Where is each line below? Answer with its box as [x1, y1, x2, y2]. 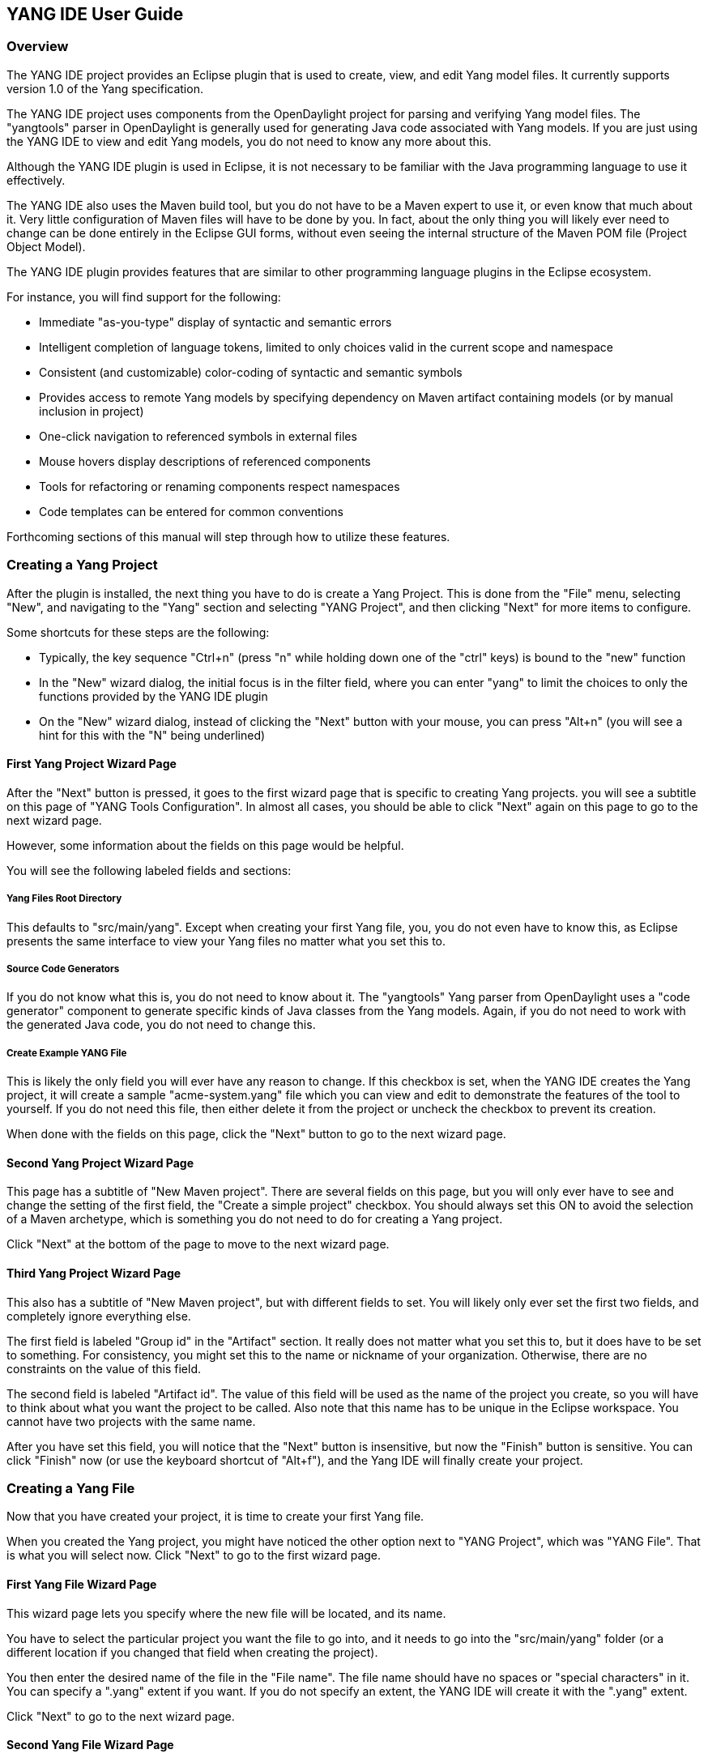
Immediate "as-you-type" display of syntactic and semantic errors [39, 314, 392, 329]
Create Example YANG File [6, 1047, 127, 1059]
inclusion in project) [39, 403, 144, 418]
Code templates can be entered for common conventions [39, 504, 343, 518]
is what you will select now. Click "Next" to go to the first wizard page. [6, 1548, 382, 1563]
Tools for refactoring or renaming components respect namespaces [39, 479, 400, 493]
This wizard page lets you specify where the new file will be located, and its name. [6, 1606, 446, 1620]
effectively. [6, 173, 66, 187]
